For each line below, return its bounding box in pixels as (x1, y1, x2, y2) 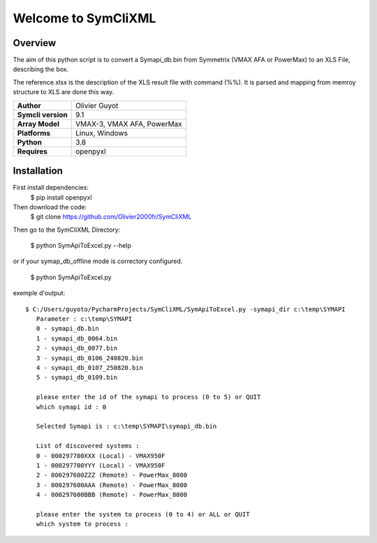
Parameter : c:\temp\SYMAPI (36, 315, 133, 323)
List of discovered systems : (36, 442, 140, 450)
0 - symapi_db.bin (36, 325, 99, 333)
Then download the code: (13, 202, 87, 211)
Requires (17, 147, 48, 156)
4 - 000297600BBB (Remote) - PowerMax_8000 (36, 491, 188, 499)
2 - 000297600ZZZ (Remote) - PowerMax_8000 (36, 471, 188, 479)
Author (17, 101, 41, 110)
